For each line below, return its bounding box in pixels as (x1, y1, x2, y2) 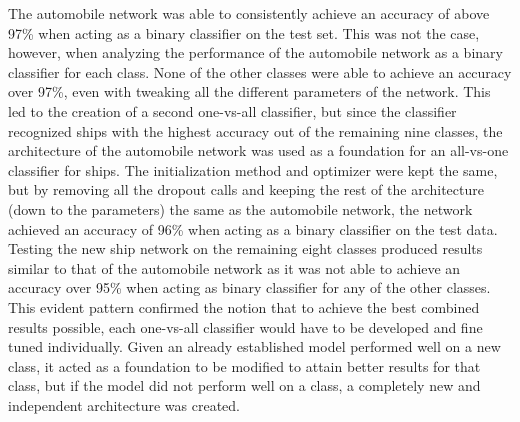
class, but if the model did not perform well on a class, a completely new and (8, 375, 481, 396)
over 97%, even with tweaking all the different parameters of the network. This (8, 81, 491, 102)
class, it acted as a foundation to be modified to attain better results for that (8, 355, 481, 376)
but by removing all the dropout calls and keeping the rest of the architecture (8, 179, 484, 200)
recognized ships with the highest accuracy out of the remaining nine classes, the (8, 120, 503, 141)
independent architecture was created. (8, 394, 240, 415)
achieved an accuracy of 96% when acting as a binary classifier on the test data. (8, 218, 498, 239)
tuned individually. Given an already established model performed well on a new (8, 336, 501, 357)
